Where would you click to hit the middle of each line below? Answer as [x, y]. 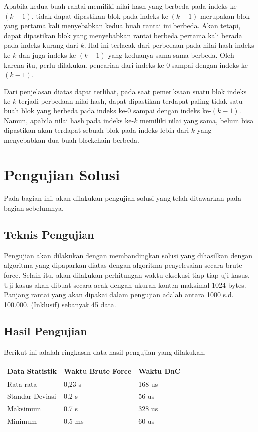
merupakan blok [225, 16]
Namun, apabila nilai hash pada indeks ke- [69, 120]
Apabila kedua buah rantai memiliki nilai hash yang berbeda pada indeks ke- [122, 6]
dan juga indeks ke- [48, 54]
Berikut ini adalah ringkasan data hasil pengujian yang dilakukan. [105, 352]
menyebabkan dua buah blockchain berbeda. [72, 140]
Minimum [22, 421]
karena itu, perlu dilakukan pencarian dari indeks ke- [85, 64]
